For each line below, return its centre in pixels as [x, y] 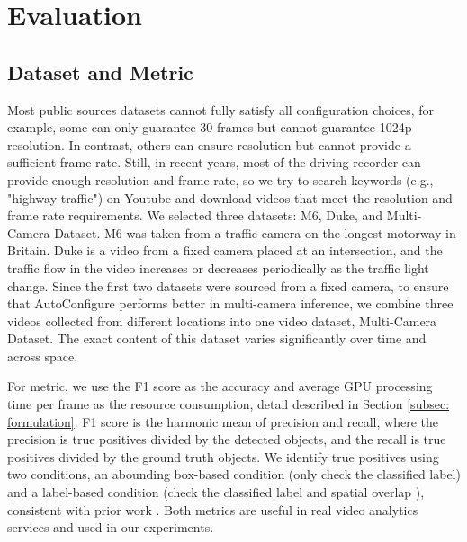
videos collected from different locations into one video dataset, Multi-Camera [222, 320]
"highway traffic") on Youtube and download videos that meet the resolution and [230, 197]
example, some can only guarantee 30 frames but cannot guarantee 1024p [210, 127]
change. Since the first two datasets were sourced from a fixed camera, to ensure [228, 285]
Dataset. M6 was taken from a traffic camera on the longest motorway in [255, 232]
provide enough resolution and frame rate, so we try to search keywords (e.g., [220, 179]
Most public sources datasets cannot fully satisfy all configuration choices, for [221, 109]
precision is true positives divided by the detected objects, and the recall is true [227, 439]
